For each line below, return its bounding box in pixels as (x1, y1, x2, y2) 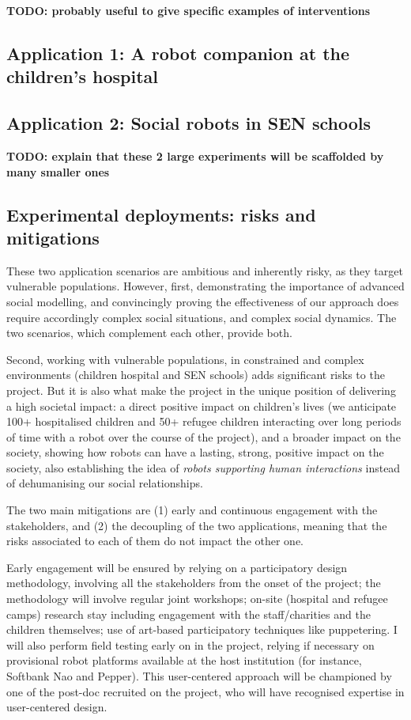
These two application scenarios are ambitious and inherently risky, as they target (6, 262, 403, 279)
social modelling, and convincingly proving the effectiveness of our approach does (6, 293, 399, 309)
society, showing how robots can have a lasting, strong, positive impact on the (6, 444, 384, 460)
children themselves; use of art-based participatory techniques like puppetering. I (6, 621, 398, 638)
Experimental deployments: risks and (6, 202, 316, 226)
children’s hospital (6, 64, 158, 89)
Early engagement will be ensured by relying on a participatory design (6, 559, 348, 575)
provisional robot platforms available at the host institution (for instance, (6, 652, 362, 669)
